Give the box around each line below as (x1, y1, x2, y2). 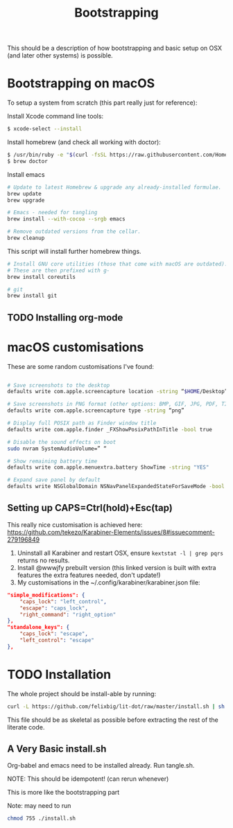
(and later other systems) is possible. (7, 51, 113, 60)
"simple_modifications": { (7, 592, 85, 598)
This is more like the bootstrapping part (7, 788, 120, 797)
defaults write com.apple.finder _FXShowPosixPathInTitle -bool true (7, 426, 213, 433)
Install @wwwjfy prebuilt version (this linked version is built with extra (17, 563, 216, 571)
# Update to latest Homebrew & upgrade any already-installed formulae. (7, 184, 222, 191)
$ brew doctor (7, 157, 49, 164)
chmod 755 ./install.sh (7, 815, 76, 822)
